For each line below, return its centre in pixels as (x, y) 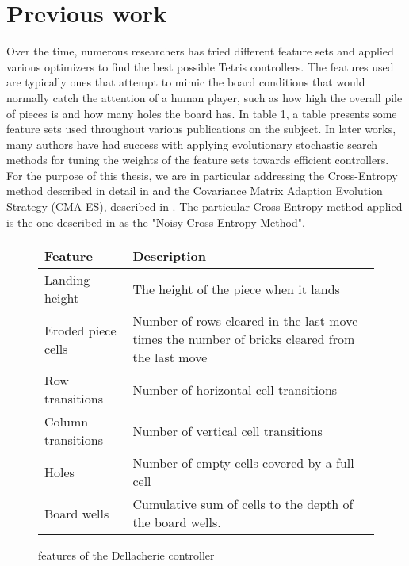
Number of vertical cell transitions (227, 430)
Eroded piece (80, 330)
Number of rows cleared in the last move (245, 321)
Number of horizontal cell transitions (235, 389)
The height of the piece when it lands (236, 289)
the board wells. (177, 522)
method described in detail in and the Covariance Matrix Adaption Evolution (195, 191)
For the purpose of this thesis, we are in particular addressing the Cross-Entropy (202, 175)
